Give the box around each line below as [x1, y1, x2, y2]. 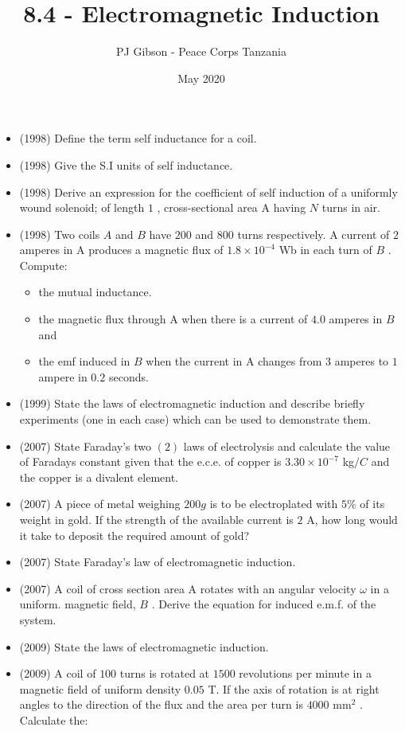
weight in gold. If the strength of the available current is [19, 511, 294, 527]
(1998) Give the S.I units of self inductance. [19, 156, 233, 173]
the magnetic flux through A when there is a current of [38, 311, 308, 327]
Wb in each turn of [278, 241, 372, 258]
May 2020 [177, 69, 225, 86]
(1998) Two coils [19, 225, 100, 242]
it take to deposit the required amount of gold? [19, 526, 250, 543]
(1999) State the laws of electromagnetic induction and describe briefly [19, 395, 365, 412]
